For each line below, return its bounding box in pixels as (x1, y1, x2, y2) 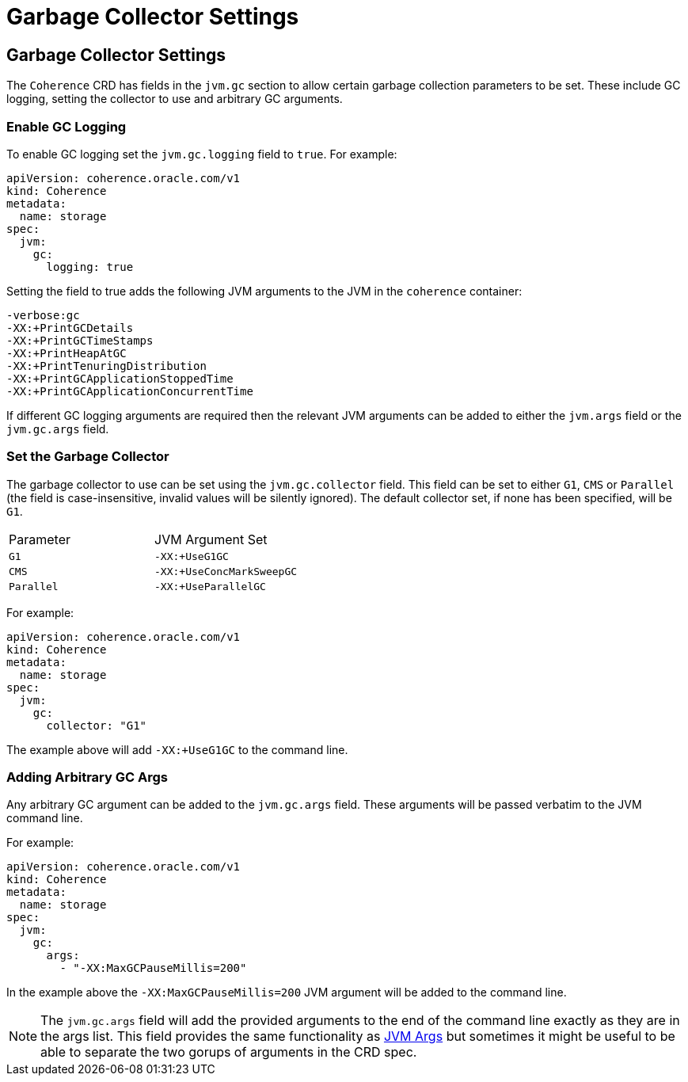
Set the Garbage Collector (6, 448, 169, 465)
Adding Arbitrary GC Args (6, 769, 168, 786)
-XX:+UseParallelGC (154, 580, 266, 592)
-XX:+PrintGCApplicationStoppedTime (6, 371, 234, 385)
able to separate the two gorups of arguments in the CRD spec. (40, 1044, 417, 1061)
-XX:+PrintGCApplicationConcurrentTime (6, 384, 253, 398)
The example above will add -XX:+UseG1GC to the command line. (6, 742, 348, 756)
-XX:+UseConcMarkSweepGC (154, 565, 298, 577)
